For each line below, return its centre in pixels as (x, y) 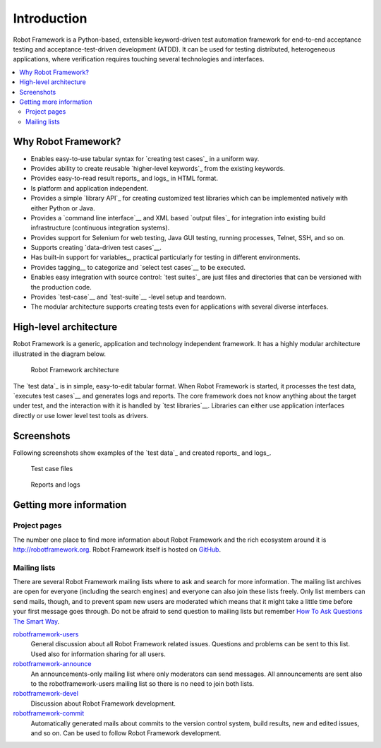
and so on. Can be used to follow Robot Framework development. (126, 733)
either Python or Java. (63, 208)
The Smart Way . (36, 621)
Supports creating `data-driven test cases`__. (96, 248)
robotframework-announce (52, 664)
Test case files (52, 468)
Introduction (50, 18)
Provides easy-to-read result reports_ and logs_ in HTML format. (125, 178)
